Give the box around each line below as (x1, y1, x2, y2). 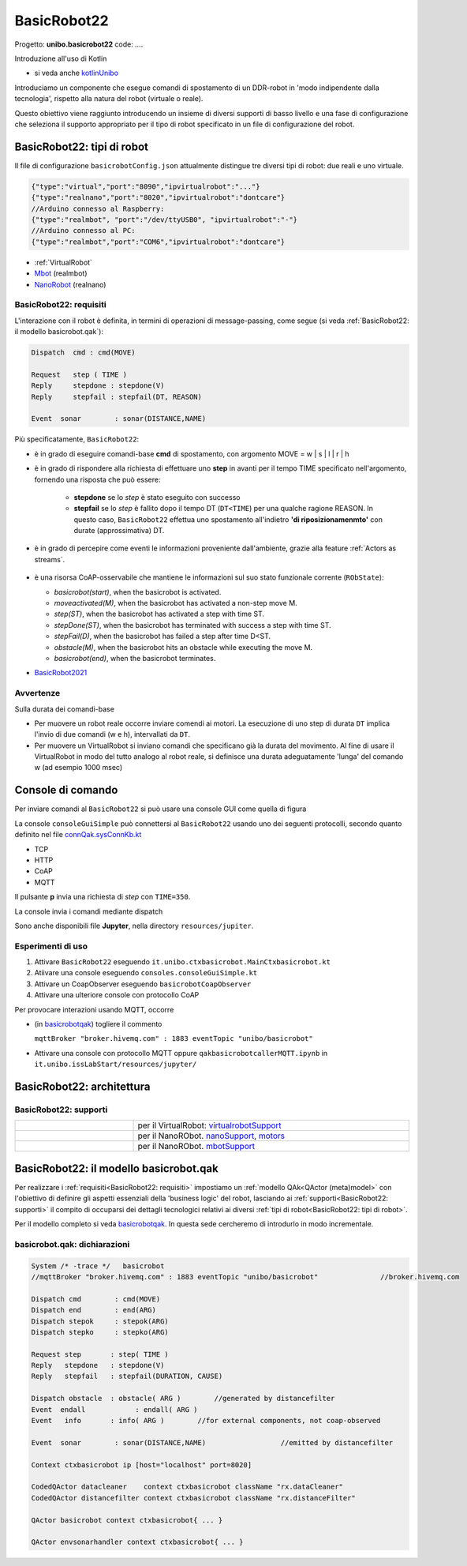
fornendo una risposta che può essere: (34, 475, 161, 484)
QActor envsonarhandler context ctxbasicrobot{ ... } (31, 1538, 244, 1547)
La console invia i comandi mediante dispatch (14, 907, 163, 916)
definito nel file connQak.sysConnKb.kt (14, 830, 142, 839)
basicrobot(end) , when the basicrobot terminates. (54, 653, 216, 663)
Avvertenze (14, 688, 61, 699)
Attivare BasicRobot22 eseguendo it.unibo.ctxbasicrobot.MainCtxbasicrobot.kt (34, 957, 331, 967)
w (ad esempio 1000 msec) (34, 763, 123, 772)
